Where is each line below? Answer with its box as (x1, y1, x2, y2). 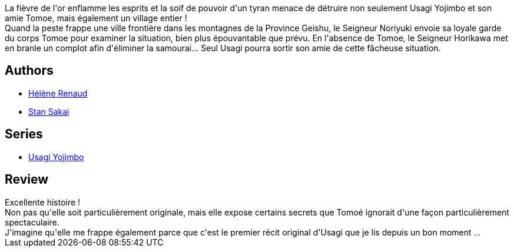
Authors (5, 63, 54, 78)
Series (5, 127, 43, 142)
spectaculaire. (5, 217, 59, 227)
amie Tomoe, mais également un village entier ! (5, 13, 187, 23)
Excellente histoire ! (5, 197, 81, 207)
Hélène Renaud (28, 88, 88, 98)
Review (5, 172, 49, 187)
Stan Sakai (28, 106, 69, 117)
